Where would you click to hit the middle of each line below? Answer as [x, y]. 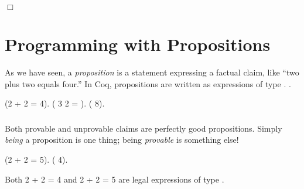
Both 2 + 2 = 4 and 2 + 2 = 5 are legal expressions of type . [115, 179]
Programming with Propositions [138, 44]
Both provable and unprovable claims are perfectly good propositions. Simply [144, 128]
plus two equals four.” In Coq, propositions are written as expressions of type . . [148, 83]
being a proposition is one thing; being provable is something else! [122, 140]
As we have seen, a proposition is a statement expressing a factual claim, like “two [152, 72]
